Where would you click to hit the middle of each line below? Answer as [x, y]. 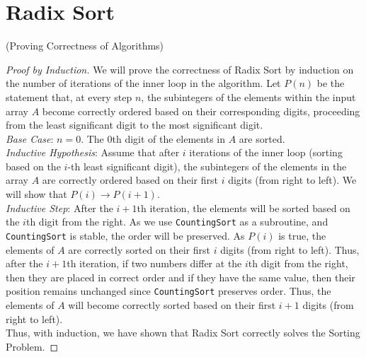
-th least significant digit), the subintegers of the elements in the [207, 166]
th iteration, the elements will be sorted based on [244, 207]
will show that [36, 194]
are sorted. [262, 138]
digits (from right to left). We [292, 180]
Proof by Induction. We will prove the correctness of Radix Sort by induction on [180, 69]
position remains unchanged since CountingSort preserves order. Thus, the [168, 291]
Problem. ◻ [32, 346]
